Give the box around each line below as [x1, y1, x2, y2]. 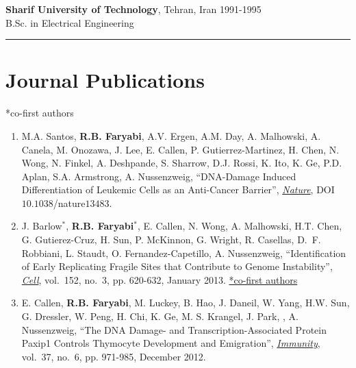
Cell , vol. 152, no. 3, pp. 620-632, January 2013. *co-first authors [21, 272, 298, 286]
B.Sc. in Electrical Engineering [5, 15, 134, 29]
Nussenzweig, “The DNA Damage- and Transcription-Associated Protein [21, 322, 327, 336]
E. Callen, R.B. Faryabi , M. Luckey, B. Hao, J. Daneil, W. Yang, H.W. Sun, [21, 295, 350, 310]
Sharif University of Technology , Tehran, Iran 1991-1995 [5, 2, 262, 16]
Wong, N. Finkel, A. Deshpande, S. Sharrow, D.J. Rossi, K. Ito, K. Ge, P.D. [21, 156, 342, 170]
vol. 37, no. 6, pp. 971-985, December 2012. [21, 349, 206, 363]
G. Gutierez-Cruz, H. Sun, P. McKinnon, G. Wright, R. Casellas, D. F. [21, 232, 321, 247]
